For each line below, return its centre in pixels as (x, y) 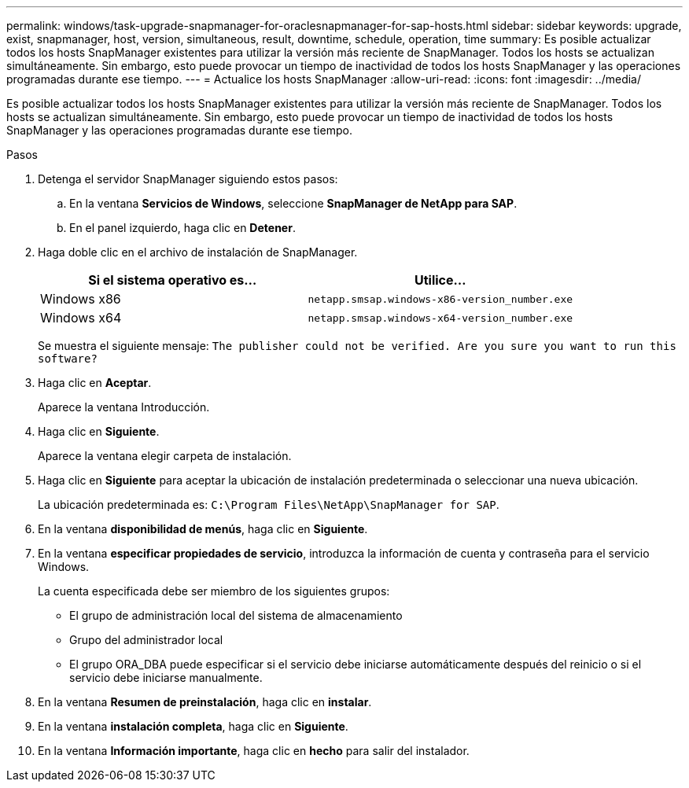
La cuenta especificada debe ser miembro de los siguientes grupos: (214, 591)
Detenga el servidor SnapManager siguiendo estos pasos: (188, 179)
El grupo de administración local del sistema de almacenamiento (236, 615)
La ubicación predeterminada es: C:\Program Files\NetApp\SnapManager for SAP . (269, 504)
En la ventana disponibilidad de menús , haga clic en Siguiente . (203, 529)
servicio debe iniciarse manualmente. (166, 678)
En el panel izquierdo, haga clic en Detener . (182, 228)
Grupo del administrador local (146, 640)
